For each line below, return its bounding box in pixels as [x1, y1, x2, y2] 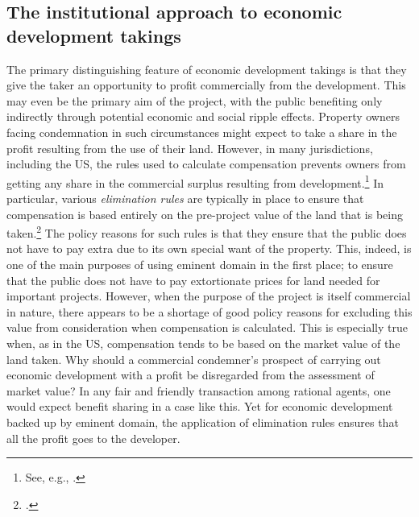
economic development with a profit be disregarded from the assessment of [6, 366, 375, 383]
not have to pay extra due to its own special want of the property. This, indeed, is [6, 240, 412, 257]
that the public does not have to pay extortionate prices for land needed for [6, 271, 380, 288]
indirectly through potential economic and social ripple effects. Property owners [6, 108, 400, 125]
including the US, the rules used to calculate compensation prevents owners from [6, 155, 406, 172]
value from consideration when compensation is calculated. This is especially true [6, 319, 408, 336]
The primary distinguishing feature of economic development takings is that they [6, 60, 407, 77]
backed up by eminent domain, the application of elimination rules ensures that [6, 413, 399, 430]
